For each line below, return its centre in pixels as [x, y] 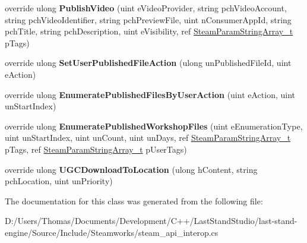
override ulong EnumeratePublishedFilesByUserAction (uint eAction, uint [150, 94]
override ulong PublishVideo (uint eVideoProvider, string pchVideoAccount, [146, 8]
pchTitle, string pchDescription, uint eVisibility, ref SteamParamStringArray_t [149, 31]
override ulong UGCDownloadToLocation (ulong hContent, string [131, 169]
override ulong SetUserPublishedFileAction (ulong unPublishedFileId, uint [148, 63]
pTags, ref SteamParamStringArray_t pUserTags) [96, 149]
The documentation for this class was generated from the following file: [134, 201]
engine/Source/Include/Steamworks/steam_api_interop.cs [112, 232]
